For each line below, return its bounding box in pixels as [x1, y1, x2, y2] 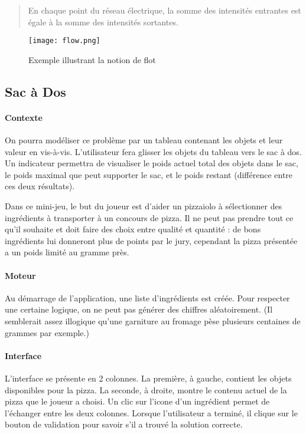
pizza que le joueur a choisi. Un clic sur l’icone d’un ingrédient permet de [5, 395, 270, 407]
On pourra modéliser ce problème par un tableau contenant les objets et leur [5, 134, 283, 146]
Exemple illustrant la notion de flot [28, 53, 156, 65]
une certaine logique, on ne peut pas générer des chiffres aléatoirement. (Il [5, 303, 273, 315]
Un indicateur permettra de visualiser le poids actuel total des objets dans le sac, [5, 157, 298, 169]
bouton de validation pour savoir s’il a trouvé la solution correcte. [5, 418, 243, 430]
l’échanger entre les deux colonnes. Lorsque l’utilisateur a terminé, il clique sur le [5, 406, 298, 419]
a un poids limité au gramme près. [5, 246, 129, 258]
